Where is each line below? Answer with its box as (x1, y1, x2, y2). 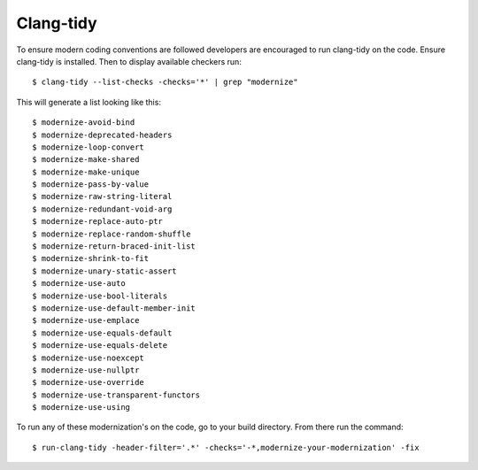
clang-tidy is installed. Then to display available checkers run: (16, 56, 243, 66)
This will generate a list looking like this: (16, 96, 161, 107)
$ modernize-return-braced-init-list (32, 242, 197, 251)
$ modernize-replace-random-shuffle (32, 228, 191, 239)
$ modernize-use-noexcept (32, 352, 145, 363)
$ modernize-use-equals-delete (32, 341, 168, 351)
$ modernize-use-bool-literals (32, 290, 168, 301)
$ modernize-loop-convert (32, 142, 145, 152)
